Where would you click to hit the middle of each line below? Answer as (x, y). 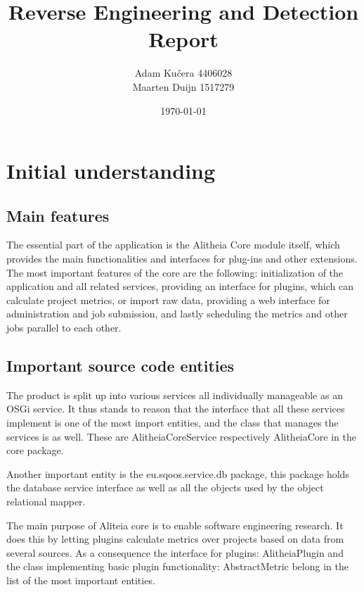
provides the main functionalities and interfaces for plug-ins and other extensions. (182, 259)
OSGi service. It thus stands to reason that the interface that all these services (176, 409)
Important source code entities (121, 366)
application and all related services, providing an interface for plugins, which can (180, 286)
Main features (58, 215)
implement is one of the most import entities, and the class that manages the (173, 423)
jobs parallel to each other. (64, 328)
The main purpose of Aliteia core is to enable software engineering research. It (175, 525)
